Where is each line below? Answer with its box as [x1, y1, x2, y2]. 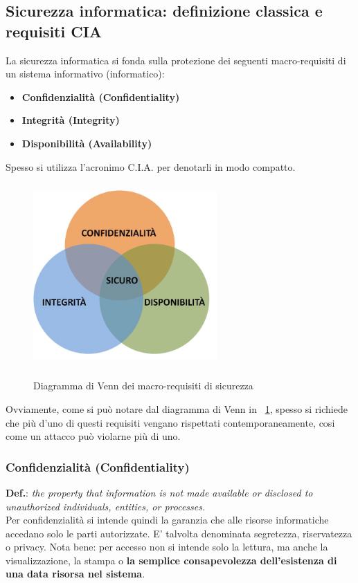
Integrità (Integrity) [21, 113, 120, 127]
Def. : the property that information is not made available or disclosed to [6, 485, 313, 499]
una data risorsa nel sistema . [6, 566, 145, 581]
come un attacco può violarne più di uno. [6, 429, 181, 443]
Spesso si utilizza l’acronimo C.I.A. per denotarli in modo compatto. [6, 159, 296, 174]
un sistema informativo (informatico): [6, 66, 165, 81]
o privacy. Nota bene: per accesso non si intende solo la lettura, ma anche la [6, 539, 328, 554]
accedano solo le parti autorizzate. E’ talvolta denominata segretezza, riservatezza [6, 526, 352, 540]
